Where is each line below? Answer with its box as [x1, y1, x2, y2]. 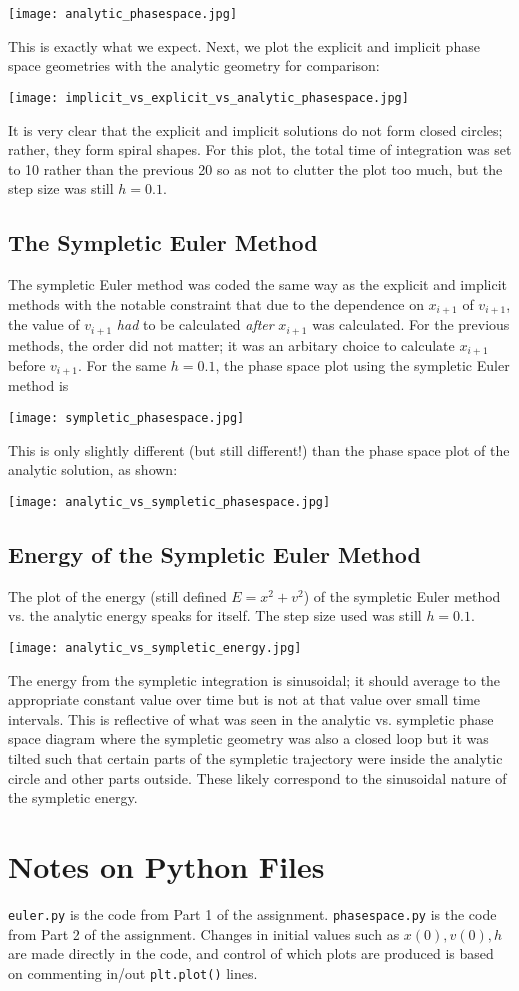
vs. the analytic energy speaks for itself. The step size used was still [8, 605, 422, 626]
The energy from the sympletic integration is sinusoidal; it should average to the [8, 669, 501, 690]
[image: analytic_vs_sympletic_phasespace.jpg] [8, 494, 331, 509]
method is [8, 375, 69, 396]
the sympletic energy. [8, 787, 138, 808]
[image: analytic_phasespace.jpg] [8, 7, 238, 21]
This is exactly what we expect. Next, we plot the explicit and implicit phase [8, 35, 480, 56]
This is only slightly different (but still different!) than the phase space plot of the [8, 439, 510, 460]
